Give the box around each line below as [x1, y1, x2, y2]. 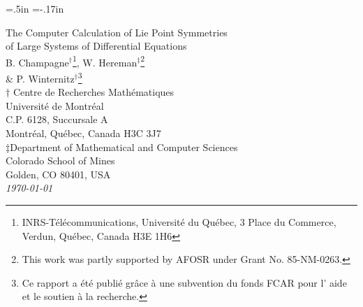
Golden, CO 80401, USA [6, 166, 111, 181]
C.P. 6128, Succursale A [6, 112, 108, 127]
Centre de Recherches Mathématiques [13, 85, 175, 99]
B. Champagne [6, 55, 69, 69]
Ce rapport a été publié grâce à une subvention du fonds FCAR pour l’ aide [22, 275, 347, 290]
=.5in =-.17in [6, 1, 64, 15]
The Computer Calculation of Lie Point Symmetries [6, 24, 228, 39]
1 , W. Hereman [72, 52, 138, 69]
